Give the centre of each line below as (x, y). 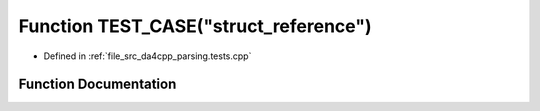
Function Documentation (97, 84)
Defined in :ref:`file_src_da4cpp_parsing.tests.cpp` (147, 56)
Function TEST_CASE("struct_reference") (195, 26)
